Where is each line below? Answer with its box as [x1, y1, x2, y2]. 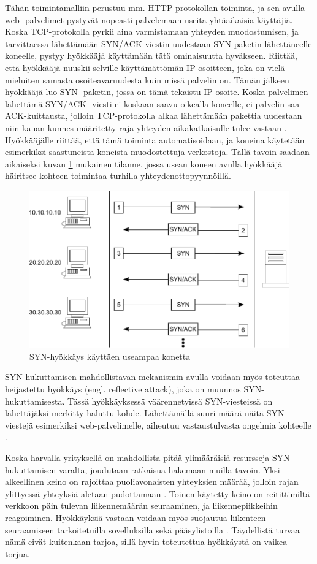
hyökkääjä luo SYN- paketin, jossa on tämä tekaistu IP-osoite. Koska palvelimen [5, 85, 308, 98]
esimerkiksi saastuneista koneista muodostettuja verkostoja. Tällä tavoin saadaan [5, 145, 310, 158]
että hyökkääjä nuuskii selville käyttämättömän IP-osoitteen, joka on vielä [5, 61, 285, 74]
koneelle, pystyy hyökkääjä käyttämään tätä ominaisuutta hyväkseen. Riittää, [5, 49, 297, 62]
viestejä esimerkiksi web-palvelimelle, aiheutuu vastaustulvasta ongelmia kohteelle [5, 418, 311, 431]
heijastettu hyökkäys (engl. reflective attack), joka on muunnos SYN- [5, 383, 264, 395]
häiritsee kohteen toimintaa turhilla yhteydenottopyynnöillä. [5, 169, 231, 182]
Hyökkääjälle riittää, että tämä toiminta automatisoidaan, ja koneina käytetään [5, 133, 305, 146]
